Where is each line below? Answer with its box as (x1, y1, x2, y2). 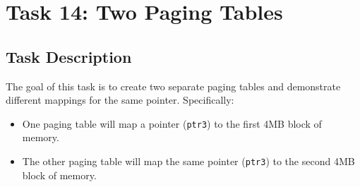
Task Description (6, 45, 132, 67)
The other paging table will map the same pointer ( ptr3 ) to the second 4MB (22, 154, 355, 169)
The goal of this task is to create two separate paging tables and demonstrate (6, 78, 341, 93)
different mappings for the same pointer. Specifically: (6, 92, 234, 107)
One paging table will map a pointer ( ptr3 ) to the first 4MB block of (22, 116, 322, 131)
